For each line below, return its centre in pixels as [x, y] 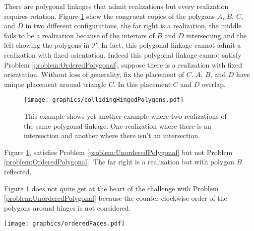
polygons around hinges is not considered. [67, 207]
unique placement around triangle [55, 84]
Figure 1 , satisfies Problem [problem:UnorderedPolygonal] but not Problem [118, 152]
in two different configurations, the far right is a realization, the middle [133, 26]
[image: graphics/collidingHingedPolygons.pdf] [104, 100]
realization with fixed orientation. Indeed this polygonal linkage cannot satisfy [123, 54]
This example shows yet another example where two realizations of [125, 116]
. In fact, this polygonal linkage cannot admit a [169, 45]
